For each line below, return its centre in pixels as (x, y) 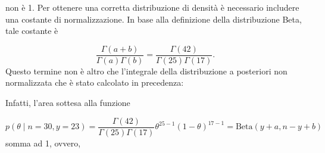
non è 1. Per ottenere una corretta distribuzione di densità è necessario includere (152, 7)
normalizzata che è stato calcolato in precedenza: (95, 82)
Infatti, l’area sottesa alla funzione (68, 103)
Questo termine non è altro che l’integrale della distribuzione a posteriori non (146, 71)
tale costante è (32, 31)
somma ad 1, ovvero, (43, 143)
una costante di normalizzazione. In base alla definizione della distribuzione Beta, (154, 19)
